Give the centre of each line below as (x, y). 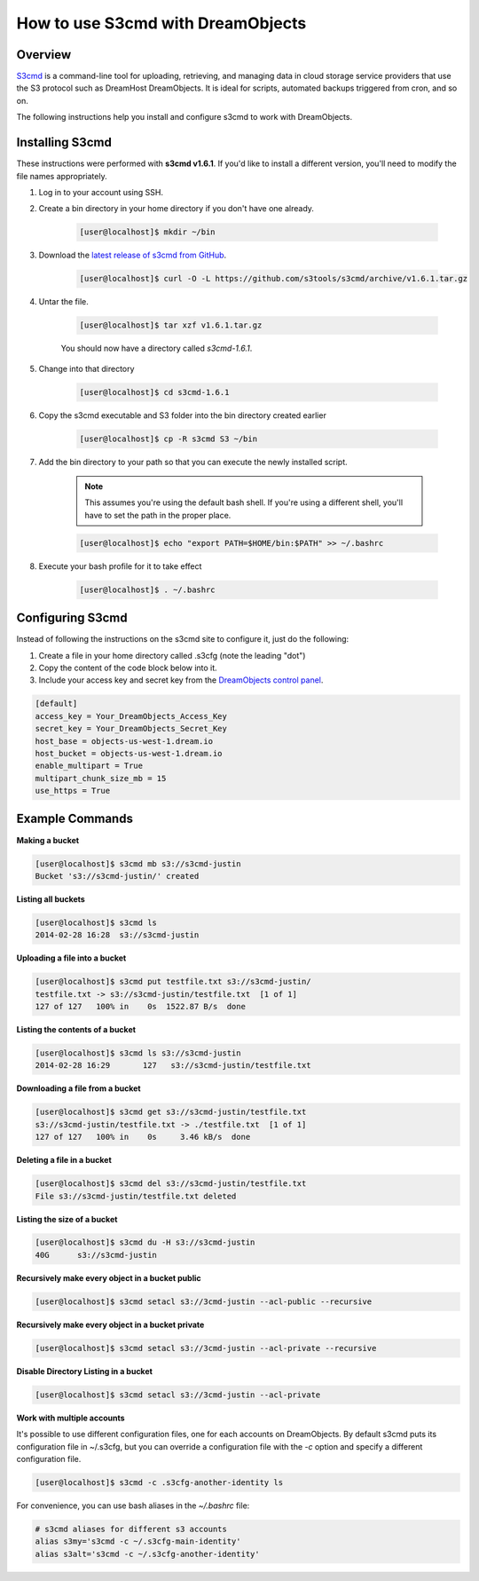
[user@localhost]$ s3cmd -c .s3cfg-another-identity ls (159, 1482)
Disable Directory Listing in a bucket (84, 1371)
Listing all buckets (51, 899)
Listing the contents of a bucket (76, 1030)
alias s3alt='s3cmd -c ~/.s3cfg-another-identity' (148, 1554)
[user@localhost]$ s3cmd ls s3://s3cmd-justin (138, 1053)
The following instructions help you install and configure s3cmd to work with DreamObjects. (185, 117)
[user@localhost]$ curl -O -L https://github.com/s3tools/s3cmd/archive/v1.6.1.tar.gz (274, 279)
